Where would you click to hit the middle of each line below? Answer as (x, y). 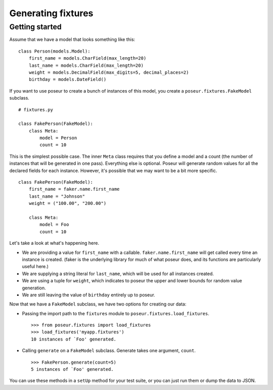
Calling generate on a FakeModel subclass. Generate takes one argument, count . (109, 351)
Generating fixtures (51, 13)
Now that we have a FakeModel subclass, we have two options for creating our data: (98, 304)
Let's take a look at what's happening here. (54, 243)
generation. (34, 288)
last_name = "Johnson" (57, 196)
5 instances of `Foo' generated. (72, 370)
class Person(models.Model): (54, 51)
